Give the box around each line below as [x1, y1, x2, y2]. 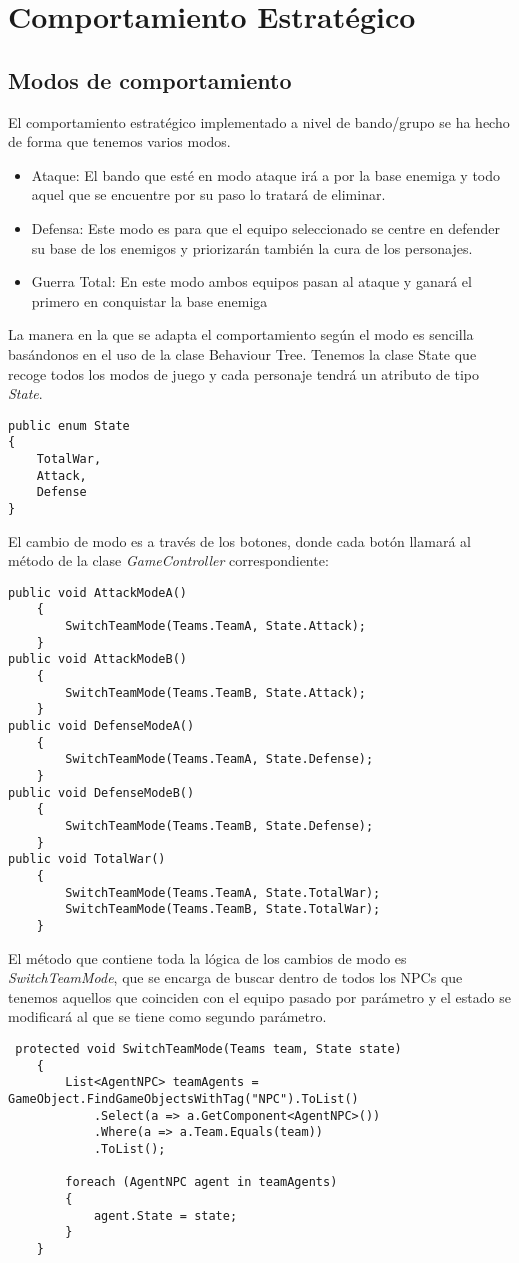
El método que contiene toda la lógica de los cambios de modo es [8, 947, 407, 968]
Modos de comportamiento [8, 64, 292, 95]
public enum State [8, 418, 130, 433]
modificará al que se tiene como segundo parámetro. [8, 1006, 327, 1027]
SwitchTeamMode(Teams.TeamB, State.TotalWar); [65, 902, 381, 917]
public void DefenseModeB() [8, 785, 195, 800]
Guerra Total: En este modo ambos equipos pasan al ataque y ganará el [31, 271, 472, 292]
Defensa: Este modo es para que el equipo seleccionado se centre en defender [31, 217, 501, 238]
